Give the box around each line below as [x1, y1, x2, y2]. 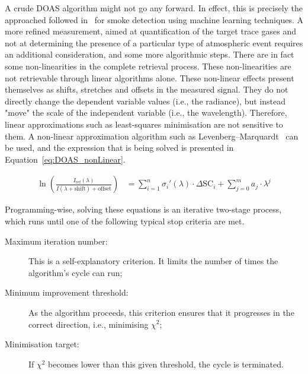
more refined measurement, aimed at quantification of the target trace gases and [5, 25, 296, 37]
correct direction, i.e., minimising [28, 318, 149, 330]
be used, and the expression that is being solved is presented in [5, 141, 234, 154]
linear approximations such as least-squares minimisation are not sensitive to [5, 118, 283, 130]
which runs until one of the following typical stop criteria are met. [5, 214, 245, 227]
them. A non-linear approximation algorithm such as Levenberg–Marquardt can [5, 129, 299, 142]
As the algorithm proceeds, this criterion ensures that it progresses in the [28, 306, 294, 318]
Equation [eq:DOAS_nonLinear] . [5, 153, 126, 165]
